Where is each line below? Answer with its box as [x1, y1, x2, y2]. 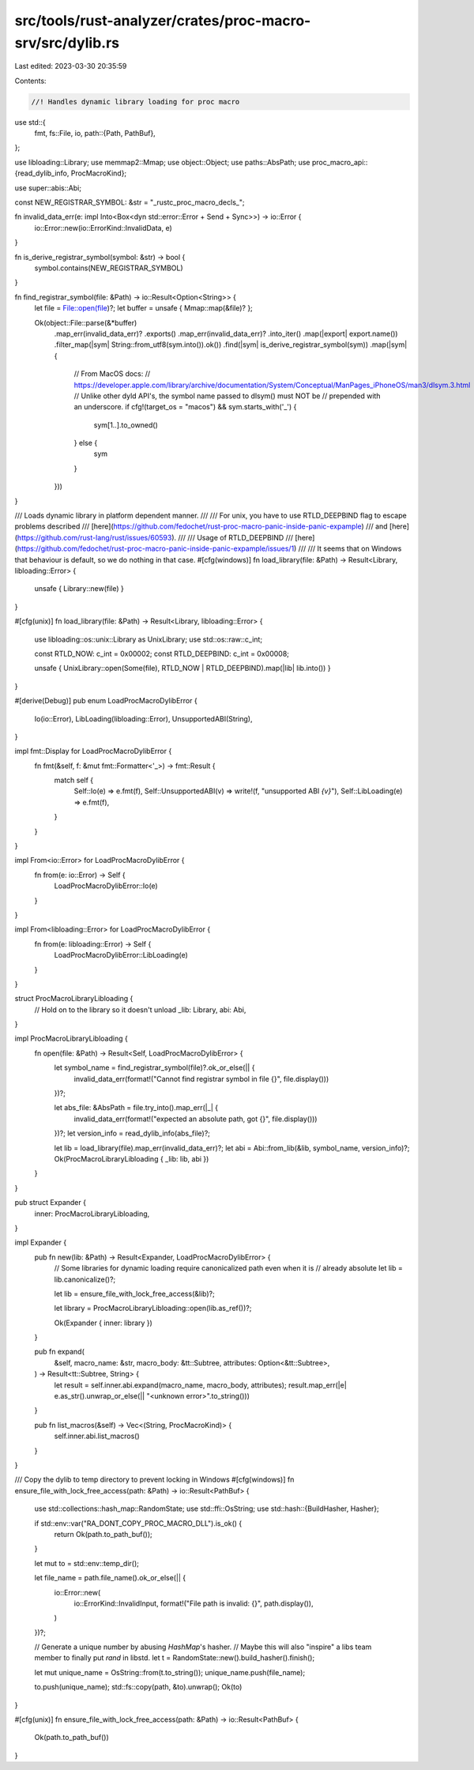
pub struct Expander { [14, 1198, 87, 1207]
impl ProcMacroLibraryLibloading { [14, 1034, 128, 1043]
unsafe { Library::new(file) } [34, 584, 124, 593]
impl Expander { [14, 1237, 67, 1248]
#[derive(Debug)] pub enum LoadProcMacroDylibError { [14, 696, 197, 706]
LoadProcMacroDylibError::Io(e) [54, 881, 158, 891]
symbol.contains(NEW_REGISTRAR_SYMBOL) [34, 263, 183, 273]
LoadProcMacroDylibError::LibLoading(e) [54, 951, 189, 960]
